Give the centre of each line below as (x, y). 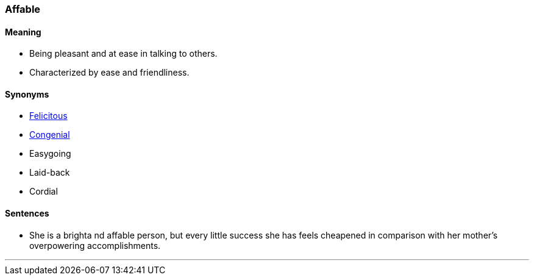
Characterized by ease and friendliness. (109, 73)
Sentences (27, 214)
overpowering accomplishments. (95, 245)
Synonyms (27, 94)
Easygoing (50, 154)
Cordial (44, 192)
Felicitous (48, 116)
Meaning (23, 32)
